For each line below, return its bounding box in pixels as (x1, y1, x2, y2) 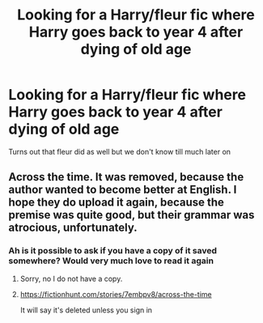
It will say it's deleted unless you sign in (19, 305, 152, 315)
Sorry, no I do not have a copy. (19, 274, 123, 283)
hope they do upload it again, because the (8, 196, 225, 210)
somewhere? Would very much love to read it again (8, 255, 214, 266)
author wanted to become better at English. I (8, 183, 237, 197)
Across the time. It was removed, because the (8, 170, 244, 184)
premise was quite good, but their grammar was (8, 208, 255, 222)
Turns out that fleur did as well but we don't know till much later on (8, 147, 231, 156)
